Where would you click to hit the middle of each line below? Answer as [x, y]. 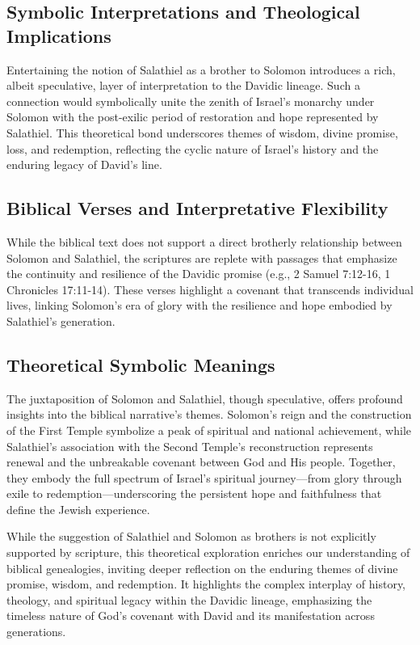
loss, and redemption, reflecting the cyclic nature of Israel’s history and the [193, 148]
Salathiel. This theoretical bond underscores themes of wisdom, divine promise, [202, 132]
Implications [59, 35]
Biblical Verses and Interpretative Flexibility [197, 208]
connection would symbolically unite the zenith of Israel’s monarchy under [191, 101]
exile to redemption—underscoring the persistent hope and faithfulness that [194, 493]
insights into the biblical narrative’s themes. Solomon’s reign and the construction [209, 414]
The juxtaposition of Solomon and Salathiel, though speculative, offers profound [205, 398]
